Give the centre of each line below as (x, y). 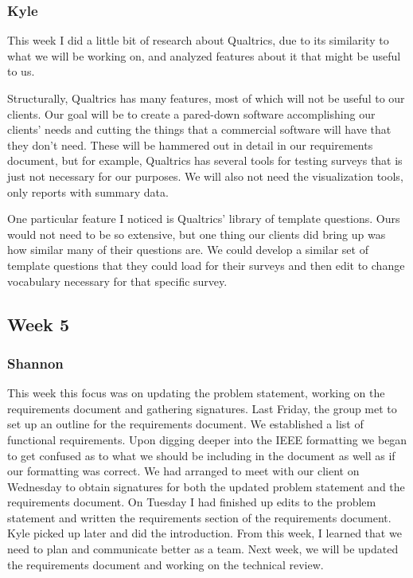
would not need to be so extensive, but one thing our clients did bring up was (197, 234)
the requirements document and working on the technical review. (166, 564)
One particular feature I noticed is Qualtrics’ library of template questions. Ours (204, 219)
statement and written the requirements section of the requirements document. (199, 517)
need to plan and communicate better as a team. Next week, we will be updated (203, 549)
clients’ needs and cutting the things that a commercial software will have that (199, 129)
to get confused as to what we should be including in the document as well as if (201, 455)
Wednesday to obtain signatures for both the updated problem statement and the (206, 486)
